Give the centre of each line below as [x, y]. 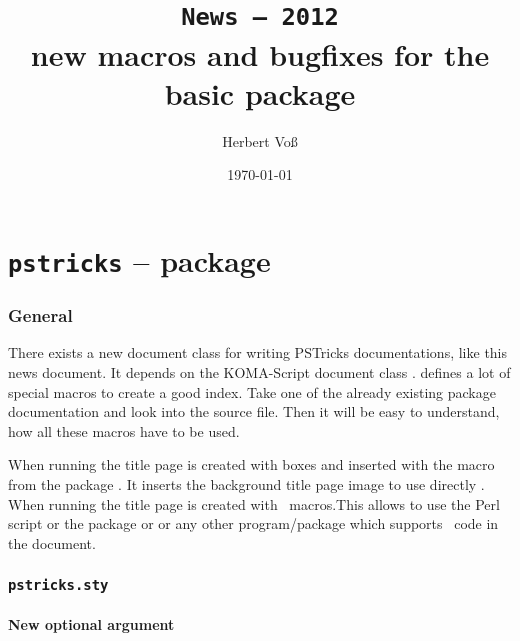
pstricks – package [139, 259]
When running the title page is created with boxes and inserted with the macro [251, 464]
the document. [52, 542]
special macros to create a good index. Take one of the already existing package [252, 391]
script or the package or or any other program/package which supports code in [253, 523]
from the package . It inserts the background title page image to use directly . [246, 483]
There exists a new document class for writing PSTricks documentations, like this [258, 352]
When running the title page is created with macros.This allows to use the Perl [254, 503]
